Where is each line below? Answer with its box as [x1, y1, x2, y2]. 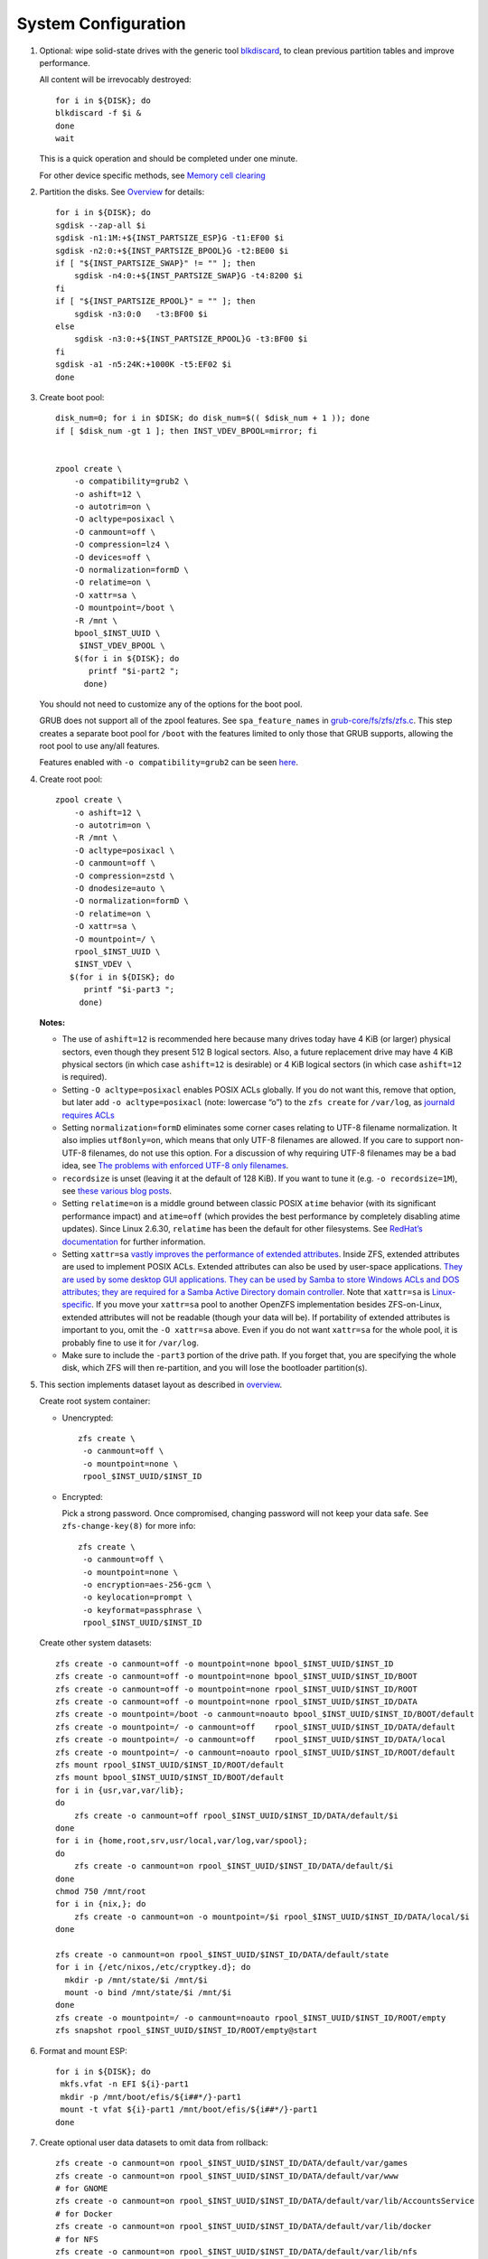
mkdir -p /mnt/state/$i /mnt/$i [64, 1974, 208, 1985]
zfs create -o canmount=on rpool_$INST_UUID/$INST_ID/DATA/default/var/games [55, 2158, 408, 2169]
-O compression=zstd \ [73, 870, 175, 881]
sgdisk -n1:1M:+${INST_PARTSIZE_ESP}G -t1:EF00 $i [55, 233, 285, 243]
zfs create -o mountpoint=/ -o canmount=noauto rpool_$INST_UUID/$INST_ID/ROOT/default [55, 1747, 456, 1758]
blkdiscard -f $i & [55, 108, 142, 118]
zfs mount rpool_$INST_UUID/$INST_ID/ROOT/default [55, 1759, 285, 1770]
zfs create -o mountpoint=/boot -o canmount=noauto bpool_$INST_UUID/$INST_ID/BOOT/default [55, 1709, 474, 1720]
